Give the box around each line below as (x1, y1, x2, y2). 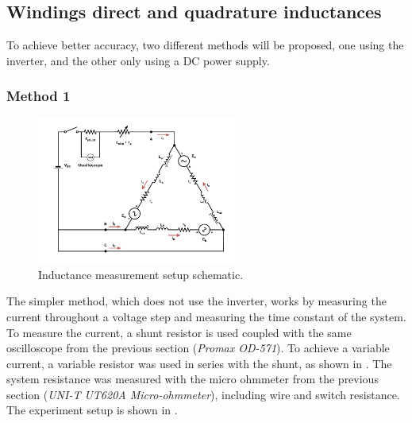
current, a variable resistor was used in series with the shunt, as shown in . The (6, 355, 392, 371)
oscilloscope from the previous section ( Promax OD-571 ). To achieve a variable (6, 340, 390, 356)
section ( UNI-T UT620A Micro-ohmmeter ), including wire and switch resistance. (6, 386, 400, 402)
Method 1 (6, 86, 71, 106)
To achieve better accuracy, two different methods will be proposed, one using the (6, 37, 404, 53)
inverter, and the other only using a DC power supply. (6, 52, 270, 68)
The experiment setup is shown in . (6, 402, 178, 418)
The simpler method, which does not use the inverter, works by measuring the (6, 293, 387, 309)
